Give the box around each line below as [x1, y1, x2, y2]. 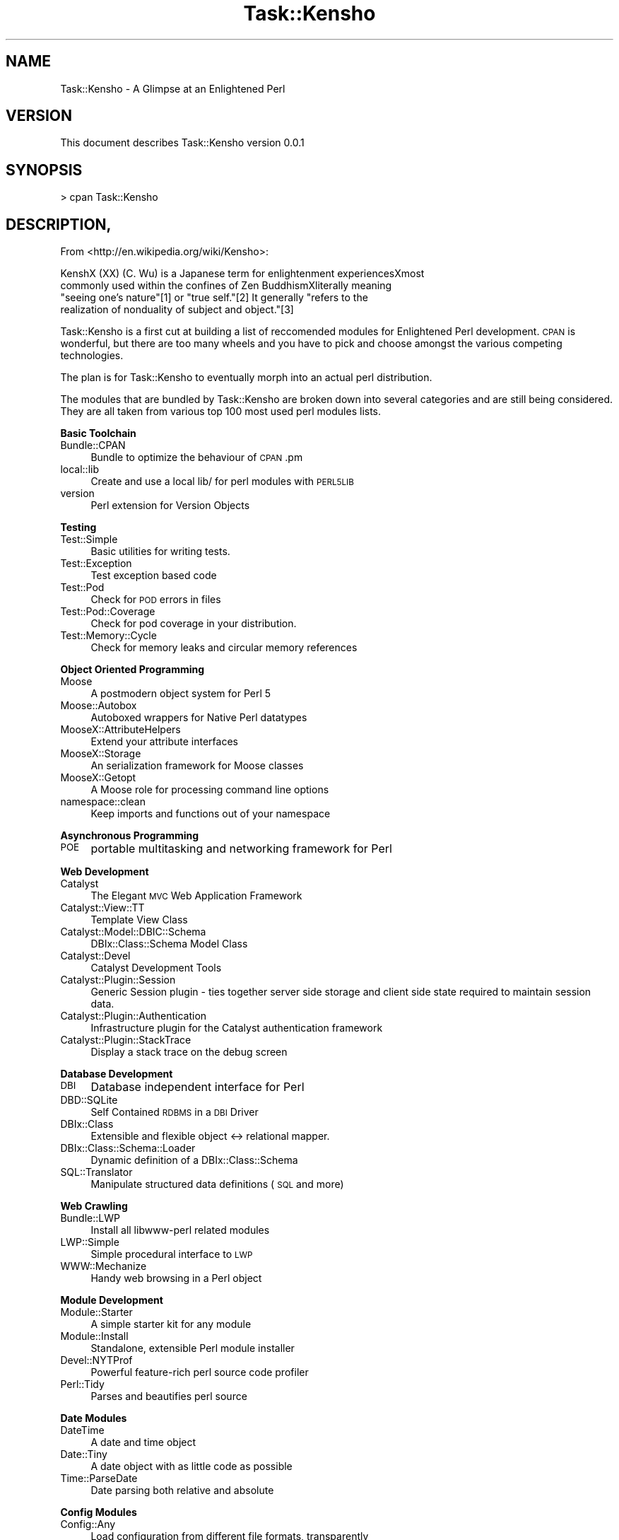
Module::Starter [60, 1306, 133, 1319]
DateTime [60, 1424, 105, 1437]
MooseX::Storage [60, 747, 141, 760]
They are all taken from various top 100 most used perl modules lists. [60, 405, 382, 418]
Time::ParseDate [60, 1472, 138, 1485]
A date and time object [90, 1436, 196, 1449]
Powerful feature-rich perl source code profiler [90, 1366, 309, 1379]
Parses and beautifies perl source [90, 1390, 247, 1403]
